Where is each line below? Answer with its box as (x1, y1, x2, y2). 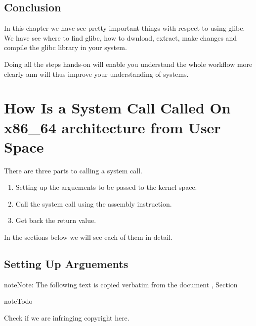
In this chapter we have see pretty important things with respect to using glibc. (4, 23, 245, 33)
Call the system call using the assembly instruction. (15, 198, 172, 209)
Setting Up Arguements (4, 256, 128, 272)
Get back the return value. (15, 215, 96, 225)
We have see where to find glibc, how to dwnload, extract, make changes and (4, 32, 237, 43)
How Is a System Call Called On (4, 98, 231, 118)
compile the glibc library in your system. (4, 42, 127, 53)
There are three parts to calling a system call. (4, 165, 142, 175)
